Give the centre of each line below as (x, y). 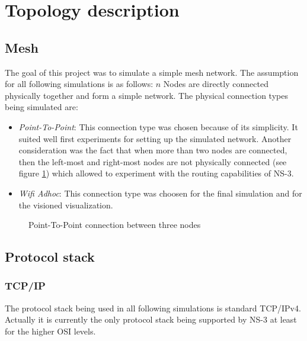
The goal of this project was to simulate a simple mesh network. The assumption (152, 72)
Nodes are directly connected (216, 84)
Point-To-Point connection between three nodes (115, 225)
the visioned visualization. (66, 205)
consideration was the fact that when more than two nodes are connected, (153, 150)
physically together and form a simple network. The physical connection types (146, 95)
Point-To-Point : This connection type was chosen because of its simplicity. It (158, 126)
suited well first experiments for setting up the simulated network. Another (155, 138)
